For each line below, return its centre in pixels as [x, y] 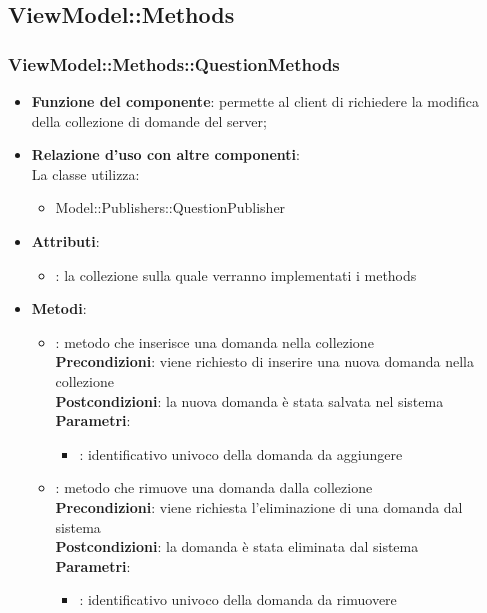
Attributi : [65, 240]
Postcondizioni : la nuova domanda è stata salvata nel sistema [249, 400]
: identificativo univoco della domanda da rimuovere [238, 599]
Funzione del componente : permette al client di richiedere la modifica [255, 101]
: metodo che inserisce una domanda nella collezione [214, 341]
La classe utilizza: [85, 173]
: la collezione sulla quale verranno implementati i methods [236, 274]
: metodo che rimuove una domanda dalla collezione [214, 487]
